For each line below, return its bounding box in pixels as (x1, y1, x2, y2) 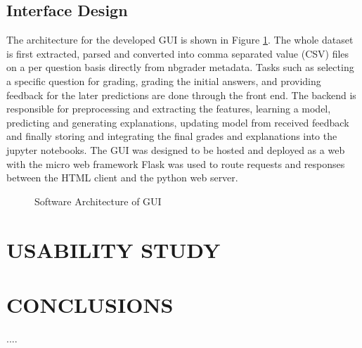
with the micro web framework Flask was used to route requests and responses (6, 156, 345, 171)
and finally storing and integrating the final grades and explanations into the (6, 129, 337, 143)
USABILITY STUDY (6, 235, 221, 264)
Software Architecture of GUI (34, 193, 162, 208)
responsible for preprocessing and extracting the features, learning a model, (6, 101, 331, 116)
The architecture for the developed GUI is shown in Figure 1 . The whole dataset (6, 32, 354, 47)
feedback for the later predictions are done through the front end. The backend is (6, 87, 356, 102)
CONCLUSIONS (6, 290, 174, 318)
